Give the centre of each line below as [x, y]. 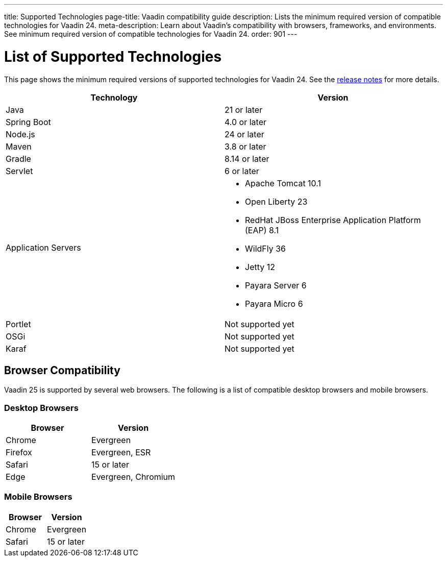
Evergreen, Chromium [133, 477]
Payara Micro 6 [274, 303]
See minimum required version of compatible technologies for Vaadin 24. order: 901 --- [151, 34]
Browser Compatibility [62, 370]
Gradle [18, 158]
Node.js [20, 134]
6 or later [242, 171]
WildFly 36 [266, 248]
